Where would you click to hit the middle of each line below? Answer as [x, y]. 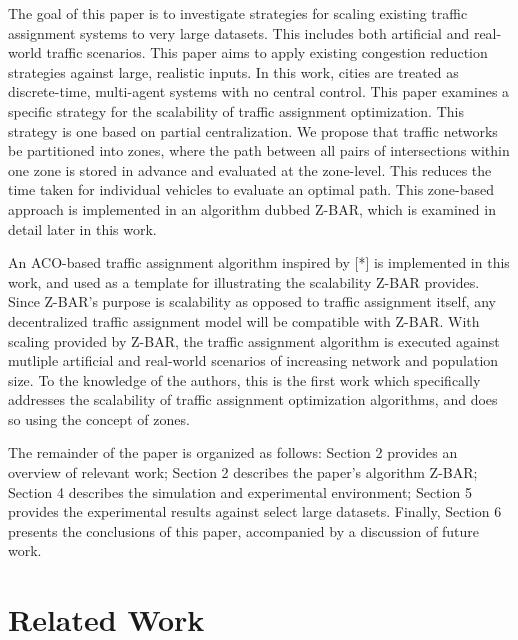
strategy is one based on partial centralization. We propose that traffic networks [253, 130]
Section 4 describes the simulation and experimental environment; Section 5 [240, 491]
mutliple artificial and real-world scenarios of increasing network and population [253, 360]
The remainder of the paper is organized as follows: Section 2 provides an [233, 452]
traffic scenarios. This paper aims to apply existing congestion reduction [267, 52]
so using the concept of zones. [99, 418]
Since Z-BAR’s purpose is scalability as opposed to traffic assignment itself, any [252, 301]
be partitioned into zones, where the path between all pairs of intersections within [259, 150]
